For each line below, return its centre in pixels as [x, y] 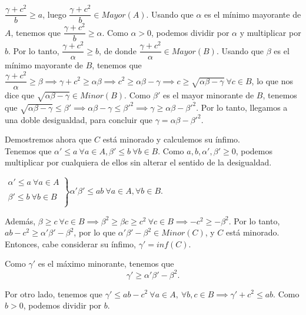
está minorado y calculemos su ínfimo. [171, 139]
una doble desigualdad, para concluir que [79, 119]
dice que [20, 95]
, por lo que [95, 232]
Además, [20, 220]
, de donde [118, 50]
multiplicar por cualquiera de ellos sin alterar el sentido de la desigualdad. [138, 162]
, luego [54, 14]
